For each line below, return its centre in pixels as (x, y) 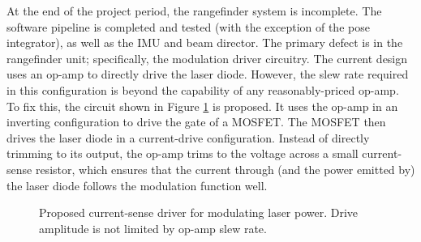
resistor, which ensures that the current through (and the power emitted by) (225, 169)
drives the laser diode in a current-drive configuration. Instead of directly (188, 137)
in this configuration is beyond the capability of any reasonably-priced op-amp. (203, 89)
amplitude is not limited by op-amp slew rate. (153, 228)
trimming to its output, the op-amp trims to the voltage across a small (183, 153)
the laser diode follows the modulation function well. (137, 185)
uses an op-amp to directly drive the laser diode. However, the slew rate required (208, 74)
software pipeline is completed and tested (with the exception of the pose (188, 26)
